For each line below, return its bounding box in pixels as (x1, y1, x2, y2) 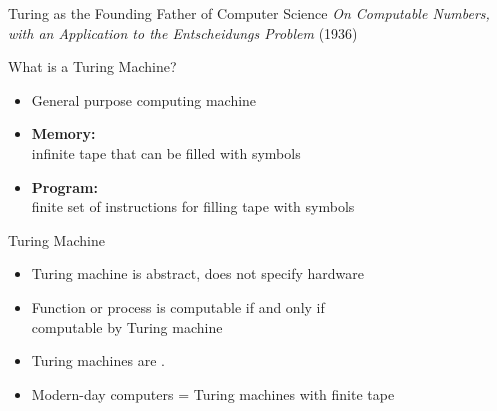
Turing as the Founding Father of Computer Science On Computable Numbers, (8, 3, 490, 23)
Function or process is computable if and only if (31, 296, 325, 317)
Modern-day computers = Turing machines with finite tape (31, 383, 395, 404)
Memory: (31, 123, 96, 144)
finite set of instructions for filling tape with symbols (31, 196, 355, 217)
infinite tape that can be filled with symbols (31, 142, 301, 163)
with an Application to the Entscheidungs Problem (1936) (8, 22, 358, 43)
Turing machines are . (31, 350, 165, 371)
